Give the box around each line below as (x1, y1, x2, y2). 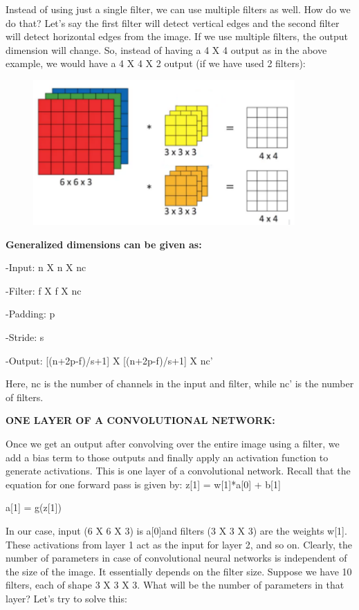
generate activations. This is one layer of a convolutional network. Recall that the (6, 463, 351, 478)
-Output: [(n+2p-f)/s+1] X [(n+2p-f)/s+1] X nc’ (6, 353, 213, 367)
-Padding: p (6, 306, 55, 321)
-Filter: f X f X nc (6, 283, 82, 297)
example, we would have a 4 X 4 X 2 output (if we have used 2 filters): (6, 56, 306, 71)
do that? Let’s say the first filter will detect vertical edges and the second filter (6, 15, 340, 30)
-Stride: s (6, 330, 44, 344)
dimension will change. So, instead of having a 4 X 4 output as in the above (6, 42, 327, 57)
